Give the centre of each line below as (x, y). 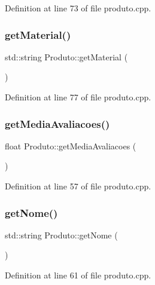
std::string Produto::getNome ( (61, 235)
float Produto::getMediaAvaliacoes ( (71, 145)
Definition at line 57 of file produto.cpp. (78, 186)
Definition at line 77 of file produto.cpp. (78, 97)
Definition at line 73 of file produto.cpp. (78, 8)
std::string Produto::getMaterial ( (66, 56)
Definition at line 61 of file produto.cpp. (78, 275)
